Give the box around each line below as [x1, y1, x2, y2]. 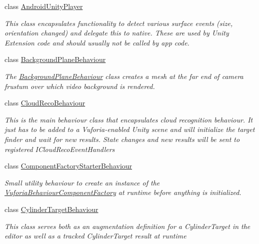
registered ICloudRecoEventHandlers [4, 143, 115, 154]
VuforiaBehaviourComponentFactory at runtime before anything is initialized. [4, 187, 241, 197]
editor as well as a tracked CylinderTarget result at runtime [4, 230, 186, 241]
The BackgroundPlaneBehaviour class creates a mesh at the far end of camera [4, 70, 243, 81]
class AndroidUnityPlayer [4, 1, 83, 11]
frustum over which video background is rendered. [4, 80, 155, 91]
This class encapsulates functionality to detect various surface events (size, [4, 17, 233, 28]
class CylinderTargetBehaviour [4, 203, 98, 214]
